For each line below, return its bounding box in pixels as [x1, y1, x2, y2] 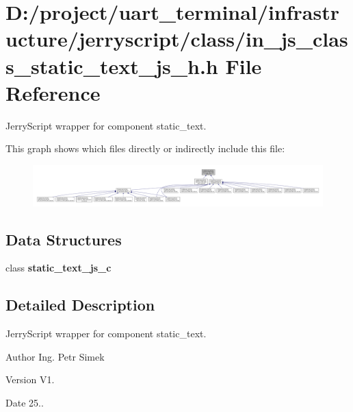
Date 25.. [5, 395, 44, 409]
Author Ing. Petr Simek [5, 349, 105, 363]
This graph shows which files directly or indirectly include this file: [5, 141, 285, 156]
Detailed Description [5, 294, 155, 315]
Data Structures [5, 228, 122, 250]
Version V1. [5, 372, 55, 387]
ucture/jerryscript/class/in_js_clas [5, 25, 348, 53]
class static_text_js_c [5, 260, 112, 275]
